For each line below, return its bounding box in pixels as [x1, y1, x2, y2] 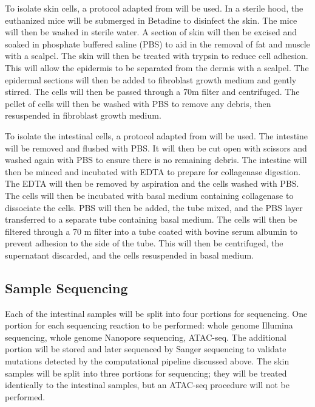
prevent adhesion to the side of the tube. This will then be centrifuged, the [5, 237, 283, 249]
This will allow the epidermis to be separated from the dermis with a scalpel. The [5, 61, 309, 74]
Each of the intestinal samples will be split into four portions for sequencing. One [5, 307, 308, 319]
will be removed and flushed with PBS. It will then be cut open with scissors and [5, 141, 307, 154]
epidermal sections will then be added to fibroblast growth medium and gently [5, 73, 297, 86]
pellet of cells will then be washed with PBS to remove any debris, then [5, 97, 271, 110]
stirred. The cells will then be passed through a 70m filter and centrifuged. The [5, 85, 300, 98]
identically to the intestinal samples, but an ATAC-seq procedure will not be [5, 378, 290, 391]
